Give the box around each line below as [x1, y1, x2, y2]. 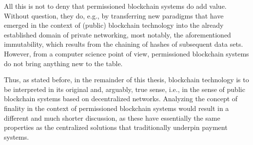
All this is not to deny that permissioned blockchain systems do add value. [4, 1, 227, 11]
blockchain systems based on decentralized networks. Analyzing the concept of [4, 93, 238, 104]
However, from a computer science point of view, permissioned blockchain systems [4, 48, 249, 58]
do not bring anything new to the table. [4, 58, 123, 68]
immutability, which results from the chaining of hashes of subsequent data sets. [4, 39, 243, 49]
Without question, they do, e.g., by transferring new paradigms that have [4, 10, 224, 20]
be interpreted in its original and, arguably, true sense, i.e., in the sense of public [4, 84, 245, 94]
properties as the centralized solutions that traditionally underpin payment [4, 122, 228, 132]
